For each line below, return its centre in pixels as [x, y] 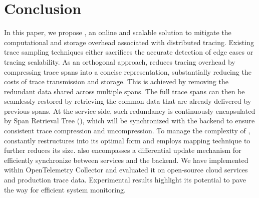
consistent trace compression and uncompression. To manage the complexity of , [127, 131]
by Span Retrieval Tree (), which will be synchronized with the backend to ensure [129, 121]
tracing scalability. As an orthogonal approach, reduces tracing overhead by [120, 61]
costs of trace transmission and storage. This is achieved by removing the [116, 81]
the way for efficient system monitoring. [65, 189]
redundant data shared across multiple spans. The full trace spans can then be [124, 91]
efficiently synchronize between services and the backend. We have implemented [126, 160]
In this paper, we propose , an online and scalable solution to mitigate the [118, 32]
